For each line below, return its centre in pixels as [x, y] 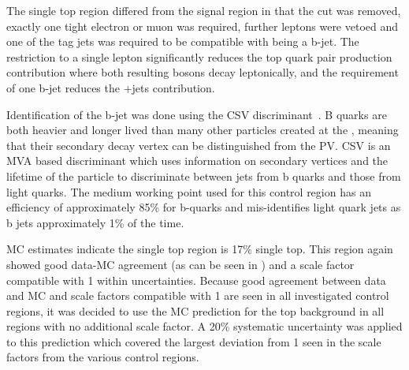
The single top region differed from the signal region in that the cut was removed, [204, 10]
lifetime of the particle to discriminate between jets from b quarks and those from [204, 176]
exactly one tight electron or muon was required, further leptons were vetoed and [203, 26]
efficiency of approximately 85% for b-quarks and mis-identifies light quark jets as [204, 207]
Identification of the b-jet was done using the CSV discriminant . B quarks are [197, 114]
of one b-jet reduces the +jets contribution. [111, 87]
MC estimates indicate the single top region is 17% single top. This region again [200, 249]
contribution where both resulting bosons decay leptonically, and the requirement [203, 72]
